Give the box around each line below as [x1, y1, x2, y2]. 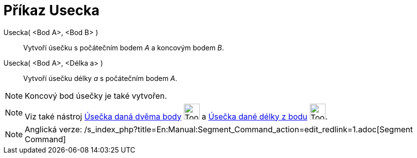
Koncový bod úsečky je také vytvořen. [25, 90, 167, 101]
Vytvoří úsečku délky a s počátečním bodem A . [23, 74, 177, 82]
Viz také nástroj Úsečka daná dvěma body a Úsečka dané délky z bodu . [25, 111, 328, 121]
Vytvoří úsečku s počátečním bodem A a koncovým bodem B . [23, 43, 224, 52]
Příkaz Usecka [3, 2, 100, 19]
